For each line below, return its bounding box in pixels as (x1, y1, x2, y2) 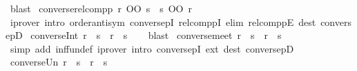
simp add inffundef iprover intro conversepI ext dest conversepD (10, 41, 294, 55)
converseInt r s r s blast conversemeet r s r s (30, 28, 282, 42)
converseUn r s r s (10, 55, 108, 69)
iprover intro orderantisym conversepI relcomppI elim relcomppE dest (10, 14, 316, 29)
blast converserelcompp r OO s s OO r (10, 1, 192, 15)
